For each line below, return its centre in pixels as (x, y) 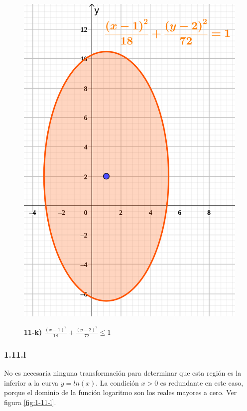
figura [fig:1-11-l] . (30, 402)
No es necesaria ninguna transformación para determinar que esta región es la (123, 372)
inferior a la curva (31, 382)
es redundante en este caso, (202, 382)
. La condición (117, 382)
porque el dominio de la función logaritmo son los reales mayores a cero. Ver (121, 392)
